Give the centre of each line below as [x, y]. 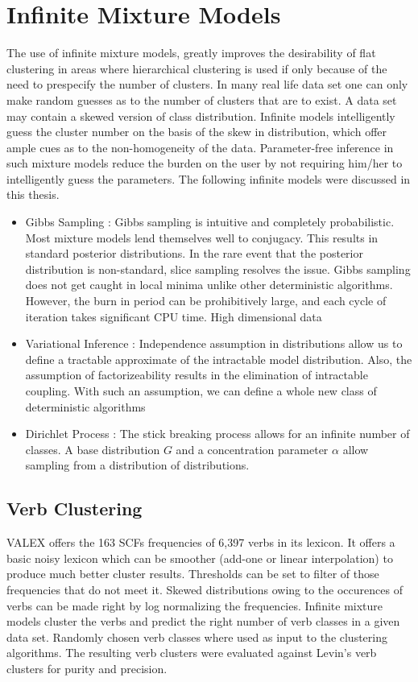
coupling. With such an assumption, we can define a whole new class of [201, 391]
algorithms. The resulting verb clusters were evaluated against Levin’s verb [192, 653]
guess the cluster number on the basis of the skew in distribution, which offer [197, 132]
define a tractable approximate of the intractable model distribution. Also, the [219, 359]
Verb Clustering [74, 508]
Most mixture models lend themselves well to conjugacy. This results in [202, 237]
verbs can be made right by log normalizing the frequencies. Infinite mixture [195, 605]
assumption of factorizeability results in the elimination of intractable [197, 375]
